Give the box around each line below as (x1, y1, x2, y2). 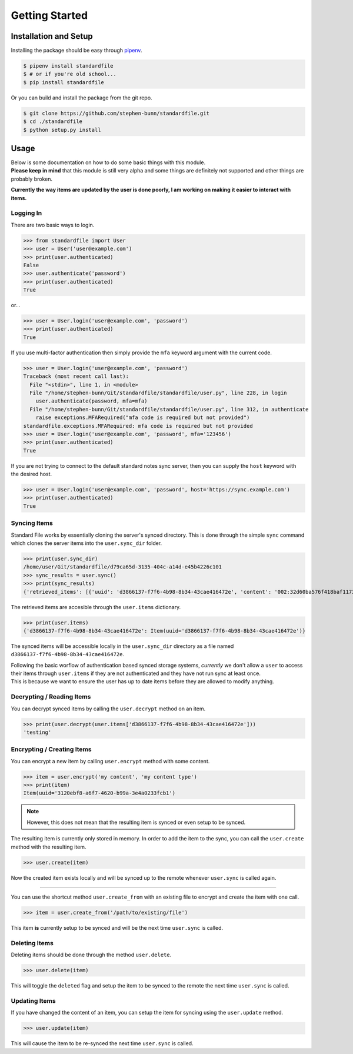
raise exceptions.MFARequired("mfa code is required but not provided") (35, 414, 250, 421)
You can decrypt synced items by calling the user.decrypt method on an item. (11, 705, 206, 712)
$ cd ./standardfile (23, 118, 82, 125)
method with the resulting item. (11, 843, 86, 850)
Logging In (11, 209, 42, 217)
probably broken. (11, 175, 53, 182)
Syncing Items (11, 519, 53, 527)
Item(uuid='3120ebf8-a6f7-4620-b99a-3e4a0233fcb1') (23, 790, 176, 797)
